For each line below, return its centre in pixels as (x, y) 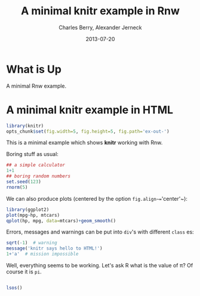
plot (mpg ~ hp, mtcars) (33, 215)
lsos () (14, 288)
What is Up (34, 69)
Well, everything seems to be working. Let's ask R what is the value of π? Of (100, 265)
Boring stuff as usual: (32, 154)
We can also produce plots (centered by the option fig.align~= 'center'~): (97, 198)
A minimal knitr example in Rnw (100, 11)
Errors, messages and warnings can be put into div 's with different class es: (100, 232)
